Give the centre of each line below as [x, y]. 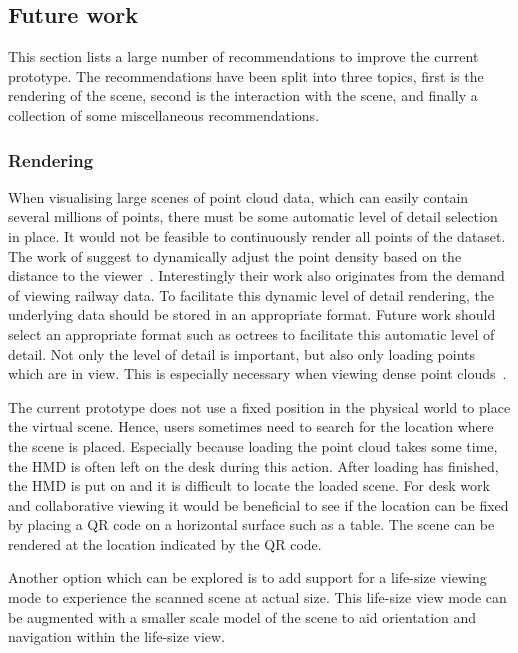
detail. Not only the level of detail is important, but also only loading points [241, 353]
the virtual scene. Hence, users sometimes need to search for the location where [251, 426]
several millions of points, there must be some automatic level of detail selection [253, 216]
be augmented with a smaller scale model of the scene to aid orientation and [242, 616]
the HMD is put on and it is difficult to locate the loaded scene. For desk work [249, 485]
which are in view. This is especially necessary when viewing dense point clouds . [257, 373]
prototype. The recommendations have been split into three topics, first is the [246, 75]
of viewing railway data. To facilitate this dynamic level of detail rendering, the [251, 294]
